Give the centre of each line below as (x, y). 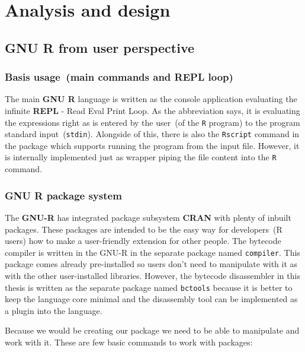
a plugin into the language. (54, 310)
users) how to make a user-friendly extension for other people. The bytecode (143, 241)
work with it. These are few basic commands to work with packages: (129, 342)
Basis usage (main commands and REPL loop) (119, 77)
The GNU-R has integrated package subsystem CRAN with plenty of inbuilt (148, 217)
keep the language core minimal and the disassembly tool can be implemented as (151, 299)
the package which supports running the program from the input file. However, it (152, 145)
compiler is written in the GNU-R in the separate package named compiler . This (152, 252)
